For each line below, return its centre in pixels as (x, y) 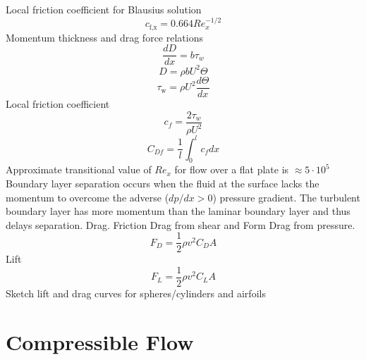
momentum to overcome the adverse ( (87, 197)
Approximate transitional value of (79, 169)
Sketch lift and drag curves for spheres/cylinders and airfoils (136, 293)
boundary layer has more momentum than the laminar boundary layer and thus (178, 211)
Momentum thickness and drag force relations (104, 37)
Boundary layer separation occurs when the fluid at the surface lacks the (163, 183)
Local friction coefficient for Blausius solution (104, 9)
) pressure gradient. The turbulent (286, 197)
